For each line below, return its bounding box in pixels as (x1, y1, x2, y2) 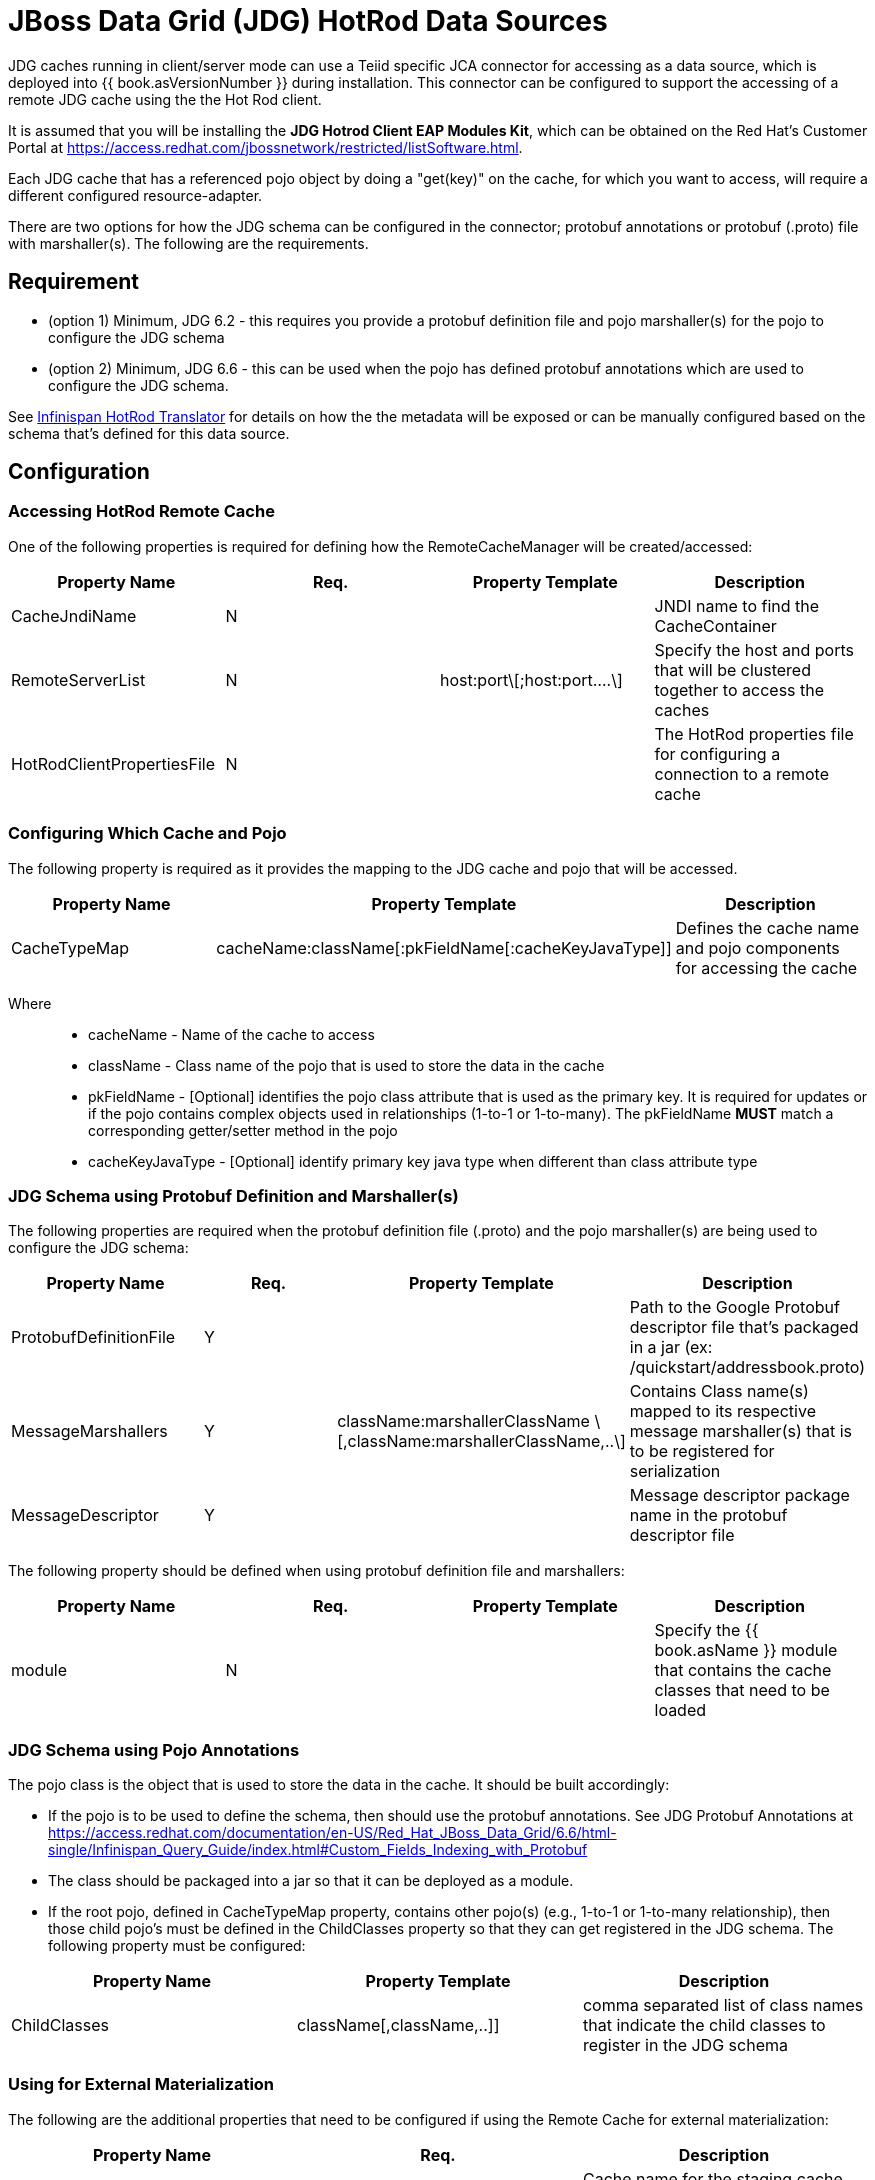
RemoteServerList (11, 669, 146, 690)
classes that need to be (654, 1680, 830, 1701)
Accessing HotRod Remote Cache (8, 501, 275, 522)
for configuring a (654, 743, 781, 764)
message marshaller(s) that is (629, 1421, 852, 1442)
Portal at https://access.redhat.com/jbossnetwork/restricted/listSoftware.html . (8, 138, 523, 156)
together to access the (654, 679, 825, 700)
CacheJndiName (11, 605, 137, 626)
